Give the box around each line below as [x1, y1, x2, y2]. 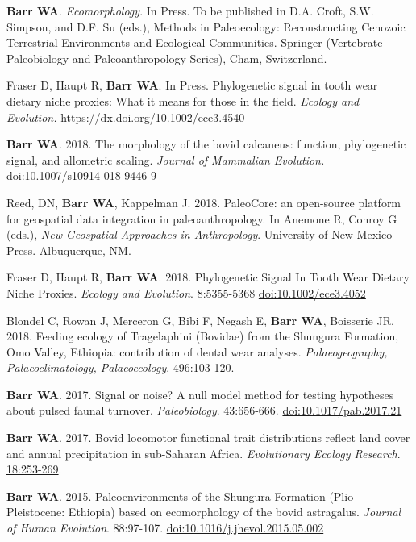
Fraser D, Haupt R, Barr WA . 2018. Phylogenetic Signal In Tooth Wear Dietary [6, 269, 410, 286]
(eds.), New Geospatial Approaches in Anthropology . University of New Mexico [6, 226, 393, 243]
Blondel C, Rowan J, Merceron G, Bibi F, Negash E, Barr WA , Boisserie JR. [6, 311, 394, 328]
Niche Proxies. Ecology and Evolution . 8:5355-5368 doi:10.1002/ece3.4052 [6, 284, 366, 301]
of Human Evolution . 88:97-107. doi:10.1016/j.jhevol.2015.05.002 [6, 519, 324, 536]
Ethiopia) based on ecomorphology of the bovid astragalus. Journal [68, 503, 401, 520]
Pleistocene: [6, 503, 65, 520]
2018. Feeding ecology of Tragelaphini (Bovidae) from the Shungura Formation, [6, 327, 399, 344]
